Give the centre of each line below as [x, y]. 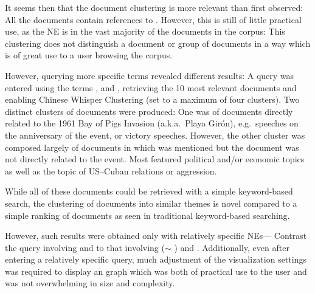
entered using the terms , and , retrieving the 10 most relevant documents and [151, 87]
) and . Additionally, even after [232, 247]
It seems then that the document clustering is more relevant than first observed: [154, 7]
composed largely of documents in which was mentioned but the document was [152, 147]
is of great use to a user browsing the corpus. [89, 55]
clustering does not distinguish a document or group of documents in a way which [158, 43]
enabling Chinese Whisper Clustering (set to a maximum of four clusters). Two [152, 99]
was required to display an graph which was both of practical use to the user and [156, 271]
